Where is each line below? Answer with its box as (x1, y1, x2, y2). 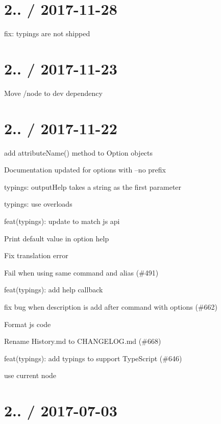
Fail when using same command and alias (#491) (4, 267, 159, 278)
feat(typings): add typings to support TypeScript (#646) (4, 353, 182, 363)
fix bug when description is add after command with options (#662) (4, 301, 217, 312)
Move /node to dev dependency (4, 87, 103, 98)
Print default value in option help (4, 233, 109, 243)
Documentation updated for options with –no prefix (4, 164, 166, 175)
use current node (4, 370, 57, 381)
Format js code (4, 318, 51, 329)
